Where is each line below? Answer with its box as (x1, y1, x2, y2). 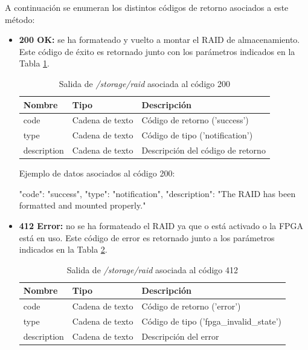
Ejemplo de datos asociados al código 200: (19, 167, 175, 180)
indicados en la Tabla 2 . (19, 243, 107, 256)
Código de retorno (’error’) (141, 300, 241, 313)
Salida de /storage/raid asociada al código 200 (59, 77, 230, 89)
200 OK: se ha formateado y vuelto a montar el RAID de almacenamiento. (19, 33, 300, 46)
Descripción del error (141, 329, 219, 342)
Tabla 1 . (19, 57, 50, 70)
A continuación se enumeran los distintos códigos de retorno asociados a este (5, 1, 289, 13)
